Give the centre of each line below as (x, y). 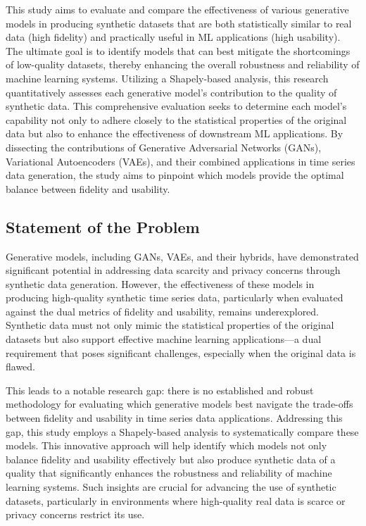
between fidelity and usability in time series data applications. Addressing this (174, 418)
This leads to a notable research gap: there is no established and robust (160, 390)
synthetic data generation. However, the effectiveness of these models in (160, 283)
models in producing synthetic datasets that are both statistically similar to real (179, 23)
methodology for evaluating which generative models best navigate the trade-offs (179, 404)
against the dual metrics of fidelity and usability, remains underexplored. (163, 311)
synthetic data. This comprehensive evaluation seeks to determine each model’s (176, 106)
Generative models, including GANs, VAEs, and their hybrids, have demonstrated (182, 256)
